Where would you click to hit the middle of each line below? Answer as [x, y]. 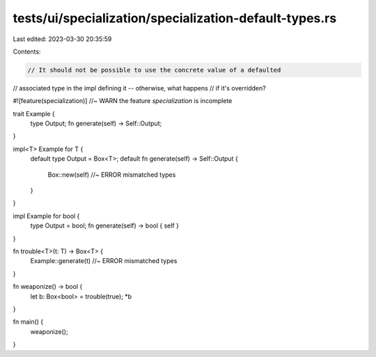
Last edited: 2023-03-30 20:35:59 [62, 39]
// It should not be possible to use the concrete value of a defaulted [154, 70]
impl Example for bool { [46, 216]
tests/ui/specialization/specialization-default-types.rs [175, 18]
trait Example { [34, 113]
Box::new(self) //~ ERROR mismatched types [112, 175]
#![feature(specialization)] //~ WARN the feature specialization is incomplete [123, 101]
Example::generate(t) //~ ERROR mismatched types [104, 261]
